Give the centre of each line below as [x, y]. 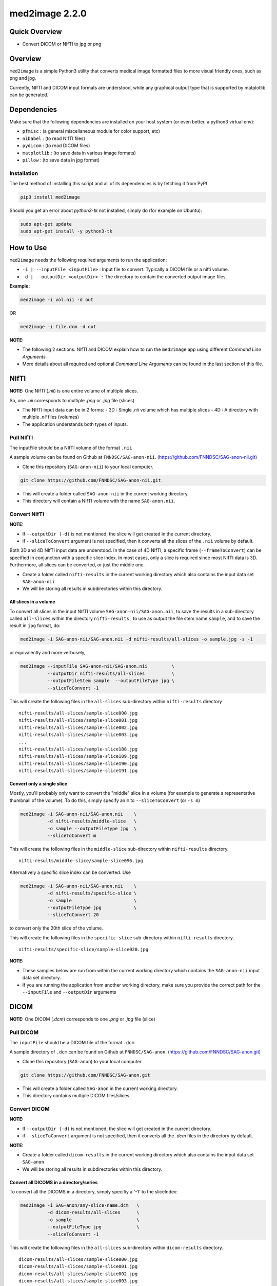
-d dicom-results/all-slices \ [93, 1212]
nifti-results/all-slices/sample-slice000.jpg [78, 713]
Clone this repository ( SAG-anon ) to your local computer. [83, 1061]
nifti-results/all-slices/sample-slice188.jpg [78, 749]
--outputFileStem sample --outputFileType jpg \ [111, 681]
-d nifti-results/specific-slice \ [92, 893]
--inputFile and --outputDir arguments [69, 992]
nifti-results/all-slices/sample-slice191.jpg [78, 771]
